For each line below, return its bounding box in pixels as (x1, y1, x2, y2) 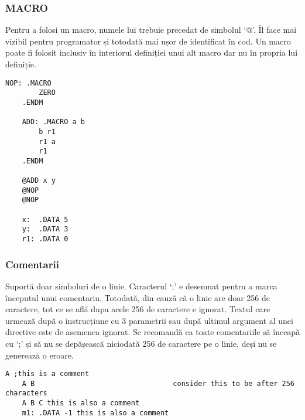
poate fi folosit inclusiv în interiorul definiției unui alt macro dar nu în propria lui (5, 46, 298, 59)
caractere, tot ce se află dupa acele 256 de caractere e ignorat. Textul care (5, 303, 270, 315)
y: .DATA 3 (22, 225, 68, 234)
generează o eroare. (5, 349, 74, 361)
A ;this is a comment (5, 370, 90, 378)
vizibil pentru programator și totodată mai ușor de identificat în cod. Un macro (5, 35, 291, 47)
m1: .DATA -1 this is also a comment (22, 408, 169, 417)
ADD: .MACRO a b (22, 118, 85, 127)
